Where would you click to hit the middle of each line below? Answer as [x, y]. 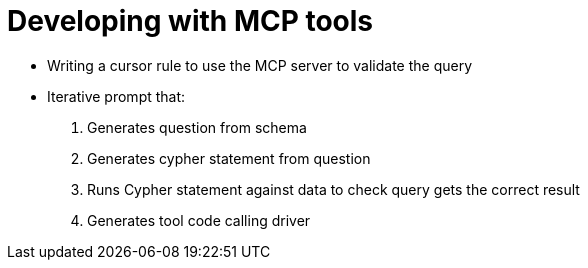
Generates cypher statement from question [229, 158]
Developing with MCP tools [190, 21]
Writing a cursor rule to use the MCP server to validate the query [260, 65]
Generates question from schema [197, 127]
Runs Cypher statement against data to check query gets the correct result [333, 189]
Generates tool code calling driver [199, 220]
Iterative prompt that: [116, 96]
